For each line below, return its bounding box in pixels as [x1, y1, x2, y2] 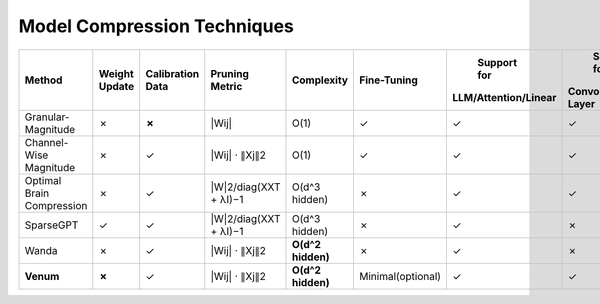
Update [98, 79, 135, 93]
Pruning [210, 66, 250, 80]
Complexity [291, 73, 349, 87]
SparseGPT [24, 218, 79, 232]
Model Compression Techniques [18, 15, 295, 37]
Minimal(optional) [359, 269, 442, 283]
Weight [98, 66, 134, 80]
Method [24, 73, 63, 87]
